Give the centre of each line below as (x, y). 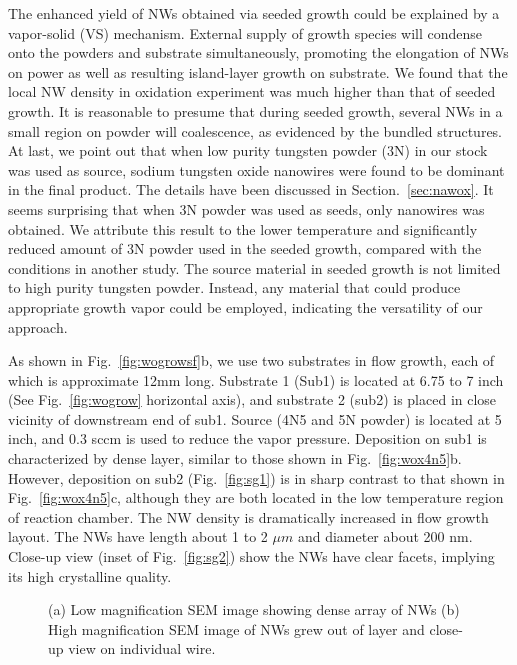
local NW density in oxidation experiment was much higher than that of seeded (252, 91)
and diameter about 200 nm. (385, 536)
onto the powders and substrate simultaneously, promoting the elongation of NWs (258, 52)
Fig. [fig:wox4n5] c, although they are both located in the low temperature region (256, 497)
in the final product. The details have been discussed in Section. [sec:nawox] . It (251, 189)
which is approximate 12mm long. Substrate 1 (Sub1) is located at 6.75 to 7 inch (256, 379)
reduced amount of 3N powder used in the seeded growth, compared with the (245, 248)
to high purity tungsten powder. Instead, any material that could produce (234, 287)
